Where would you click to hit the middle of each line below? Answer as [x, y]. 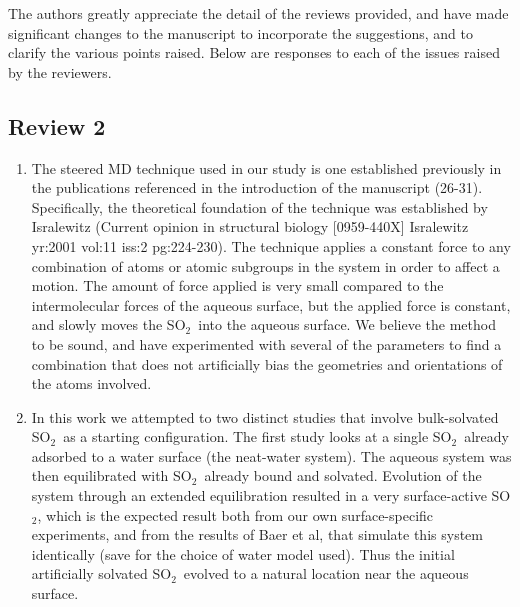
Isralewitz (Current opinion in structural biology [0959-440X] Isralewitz [250, 226]
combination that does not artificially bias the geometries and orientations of [267, 363]
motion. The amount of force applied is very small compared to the [237, 285]
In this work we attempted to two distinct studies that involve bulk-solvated [265, 416]
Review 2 [57, 125]
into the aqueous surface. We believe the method [347, 324]
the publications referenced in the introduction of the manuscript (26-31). [257, 187]
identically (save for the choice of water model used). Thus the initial [243, 553]
